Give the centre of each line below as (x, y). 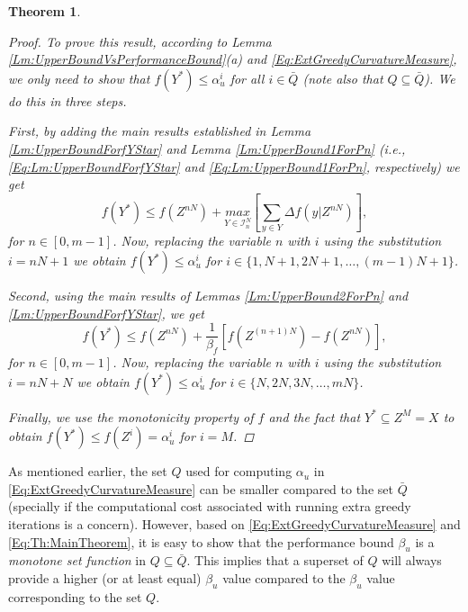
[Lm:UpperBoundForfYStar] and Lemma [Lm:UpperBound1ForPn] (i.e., (207, 148)
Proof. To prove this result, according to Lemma (140, 41)
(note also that (343, 78)
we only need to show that (79, 78)
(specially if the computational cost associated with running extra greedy (210, 506)
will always (412, 560)
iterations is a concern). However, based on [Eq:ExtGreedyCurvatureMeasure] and (234, 524)
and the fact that (315, 416)
